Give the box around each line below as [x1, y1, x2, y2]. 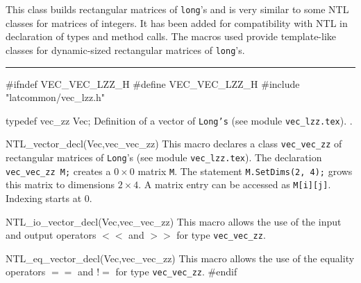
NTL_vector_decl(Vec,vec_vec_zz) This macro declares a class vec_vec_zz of [6, 136, 342, 151]
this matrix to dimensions [6, 177, 115, 192]
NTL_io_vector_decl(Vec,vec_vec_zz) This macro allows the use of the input [6, 214, 342, 228]
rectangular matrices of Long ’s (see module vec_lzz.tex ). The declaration [6, 150, 322, 164]
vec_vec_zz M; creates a [6, 163, 111, 178]
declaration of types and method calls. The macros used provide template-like [6, 29, 337, 44]
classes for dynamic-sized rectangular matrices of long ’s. [6, 42, 245, 57]
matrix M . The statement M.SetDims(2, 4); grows [137, 163, 353, 178]
